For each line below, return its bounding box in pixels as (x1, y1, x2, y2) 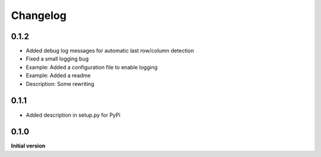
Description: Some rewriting (26, 80, 95, 87)
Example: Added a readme (26, 72, 91, 79)
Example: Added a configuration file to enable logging (26, 63, 158, 71)
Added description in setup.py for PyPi (26, 111, 121, 118)
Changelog (11, 9, 67, 22)
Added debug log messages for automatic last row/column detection (26, 47, 194, 55)
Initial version (11, 142, 46, 149)
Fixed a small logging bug (26, 55, 89, 62)
